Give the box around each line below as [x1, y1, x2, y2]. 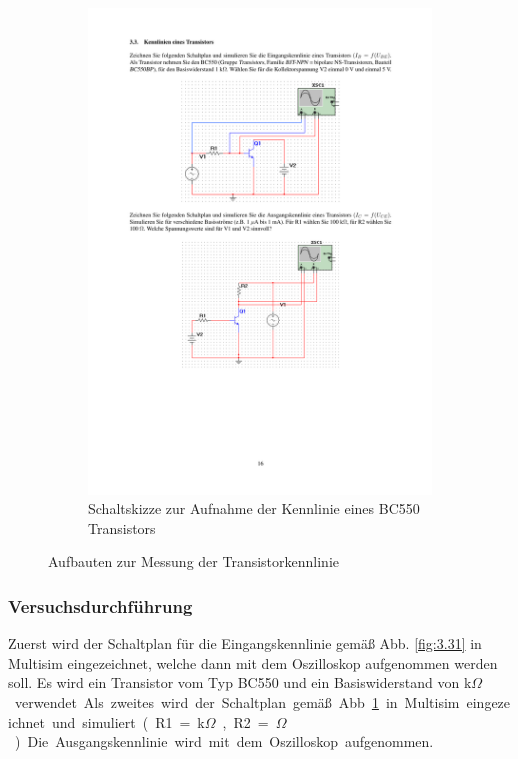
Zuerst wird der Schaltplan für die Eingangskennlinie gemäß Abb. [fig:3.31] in [8, 633, 482, 654]
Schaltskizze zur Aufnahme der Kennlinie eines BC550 [88, 498, 420, 519]
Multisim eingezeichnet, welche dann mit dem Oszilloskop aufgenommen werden [8, 652, 498, 673]
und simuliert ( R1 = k [51, 711, 205, 732]
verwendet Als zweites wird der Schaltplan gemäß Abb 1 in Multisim [14, 691, 460, 712]
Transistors [88, 517, 156, 538]
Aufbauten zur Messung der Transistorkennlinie [48, 551, 340, 572]
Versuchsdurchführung [8, 593, 193, 618]
